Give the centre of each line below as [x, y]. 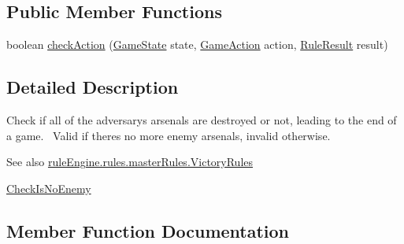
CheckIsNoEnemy [49, 188]
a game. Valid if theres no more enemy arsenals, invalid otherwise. [169, 135]
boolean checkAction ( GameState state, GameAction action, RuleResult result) [197, 44]
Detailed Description [93, 87]
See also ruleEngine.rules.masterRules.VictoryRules [130, 162]
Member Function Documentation [148, 230]
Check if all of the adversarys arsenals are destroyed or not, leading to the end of [202, 120]
